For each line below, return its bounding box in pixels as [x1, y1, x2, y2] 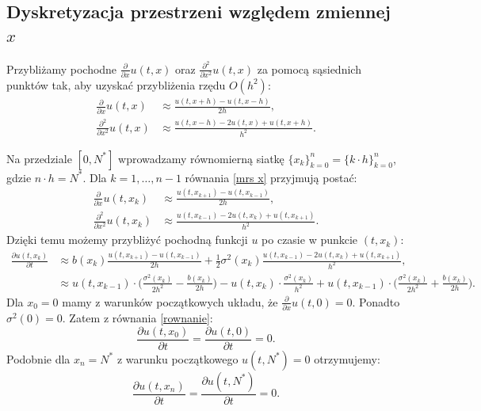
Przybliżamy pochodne [6, 60, 117, 77]
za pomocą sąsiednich [257, 60, 361, 77]
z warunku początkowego [116, 350, 239, 367]
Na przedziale [6, 150, 72, 166]
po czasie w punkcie [261, 231, 358, 248]
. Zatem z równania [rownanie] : [62, 310, 213, 326]
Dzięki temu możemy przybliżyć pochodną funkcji [6, 231, 248, 248]
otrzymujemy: [314, 350, 380, 367]
